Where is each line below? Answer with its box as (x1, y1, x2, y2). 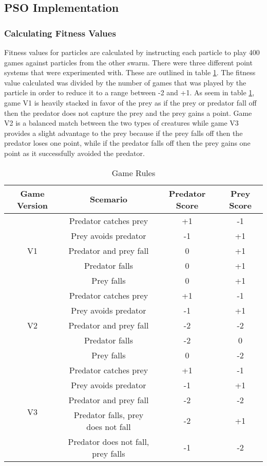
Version (16, 199, 48, 211)
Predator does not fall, (68, 435, 149, 447)
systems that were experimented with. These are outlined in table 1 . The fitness (4, 67, 256, 78)
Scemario (89, 193, 127, 205)
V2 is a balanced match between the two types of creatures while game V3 (4, 117, 239, 128)
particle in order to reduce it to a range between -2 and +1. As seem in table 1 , (4, 87, 255, 98)
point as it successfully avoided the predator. (4, 147, 145, 158)
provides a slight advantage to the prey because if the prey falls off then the (4, 127, 243, 138)
